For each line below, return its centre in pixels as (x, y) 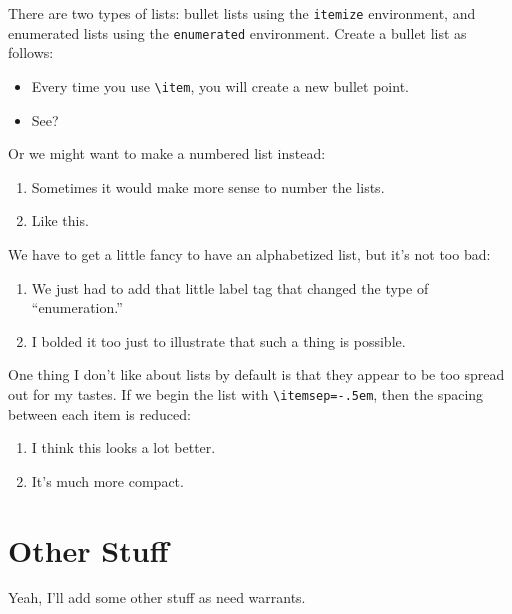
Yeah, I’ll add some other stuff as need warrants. (157, 597)
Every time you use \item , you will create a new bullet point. (220, 85)
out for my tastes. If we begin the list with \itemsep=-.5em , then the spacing (246, 393)
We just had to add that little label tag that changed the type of (230, 287)
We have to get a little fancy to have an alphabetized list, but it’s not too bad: (249, 253)
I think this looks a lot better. (123, 447)
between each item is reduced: (99, 413)
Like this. (60, 220)
